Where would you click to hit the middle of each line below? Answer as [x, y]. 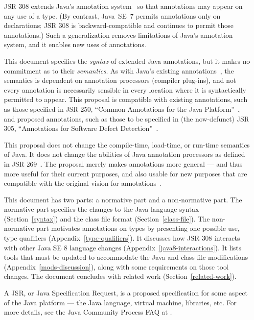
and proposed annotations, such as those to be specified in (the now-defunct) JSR [127, 118]
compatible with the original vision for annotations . [83, 183]
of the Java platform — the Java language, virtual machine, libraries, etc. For [120, 302]
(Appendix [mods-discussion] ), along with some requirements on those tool [116, 266]
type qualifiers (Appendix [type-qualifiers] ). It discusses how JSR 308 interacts [122, 238]
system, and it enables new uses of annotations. [75, 44]
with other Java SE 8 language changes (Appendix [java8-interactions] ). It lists [123, 247]
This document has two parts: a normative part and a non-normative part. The [123, 199]
